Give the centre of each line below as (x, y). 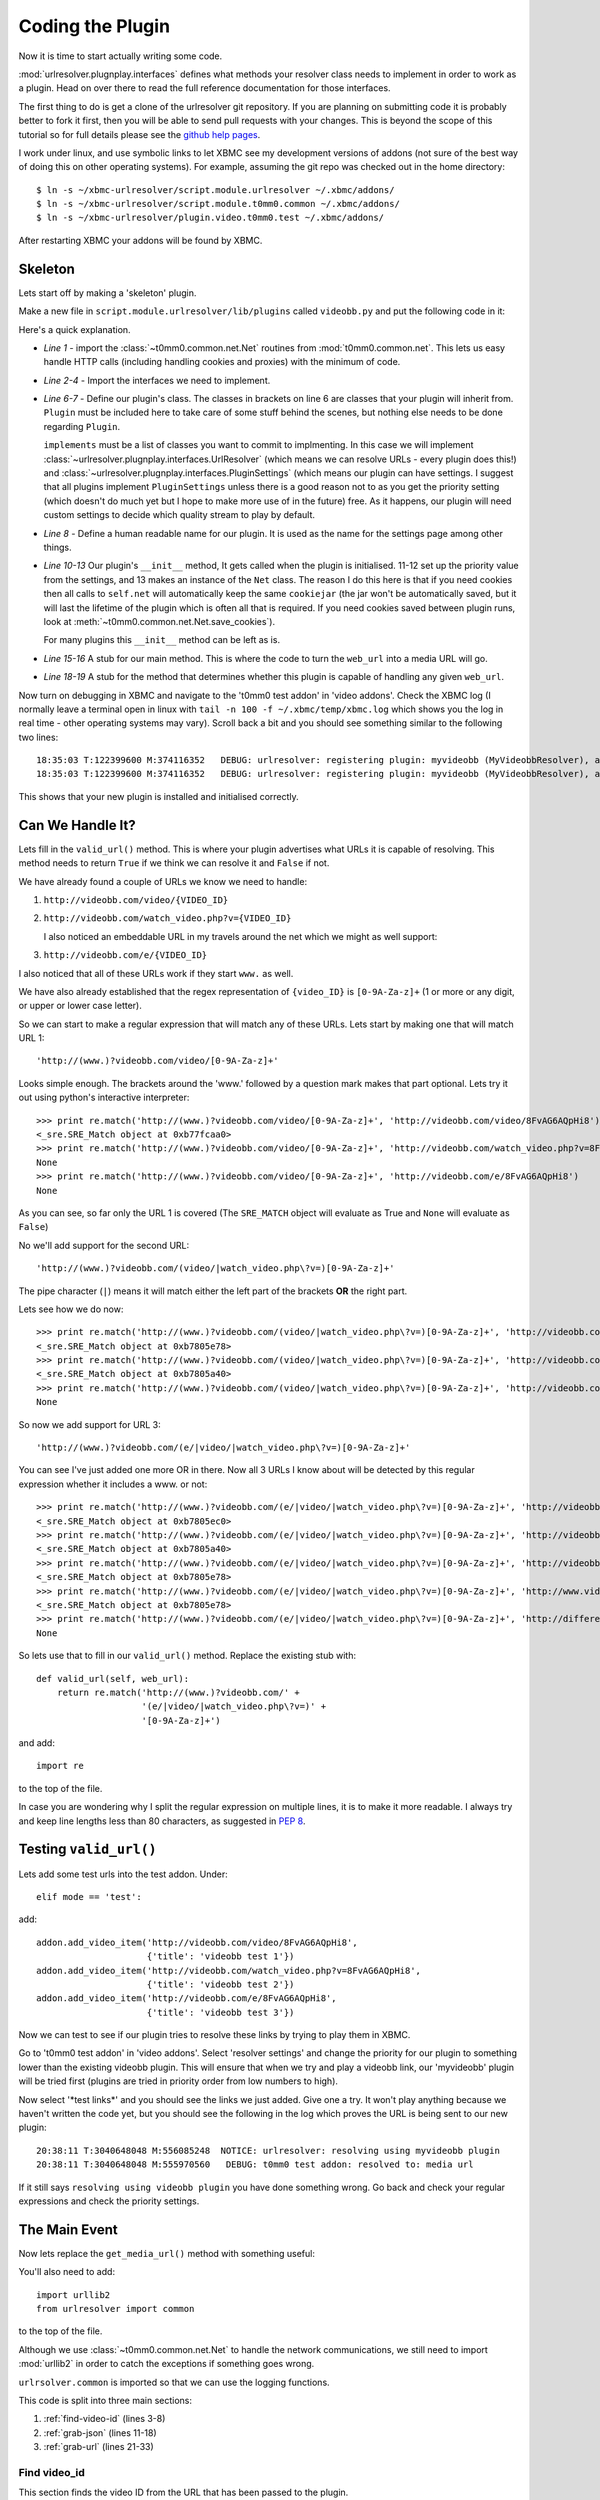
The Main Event (68, 2229)
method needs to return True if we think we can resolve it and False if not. (174, 863)
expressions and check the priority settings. (109, 2201)
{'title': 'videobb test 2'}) (220, 1984)
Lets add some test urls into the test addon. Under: (123, 1874)
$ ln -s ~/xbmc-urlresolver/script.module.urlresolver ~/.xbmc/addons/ (215, 189)
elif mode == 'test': (89, 1896)
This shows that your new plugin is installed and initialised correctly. (158, 796)
